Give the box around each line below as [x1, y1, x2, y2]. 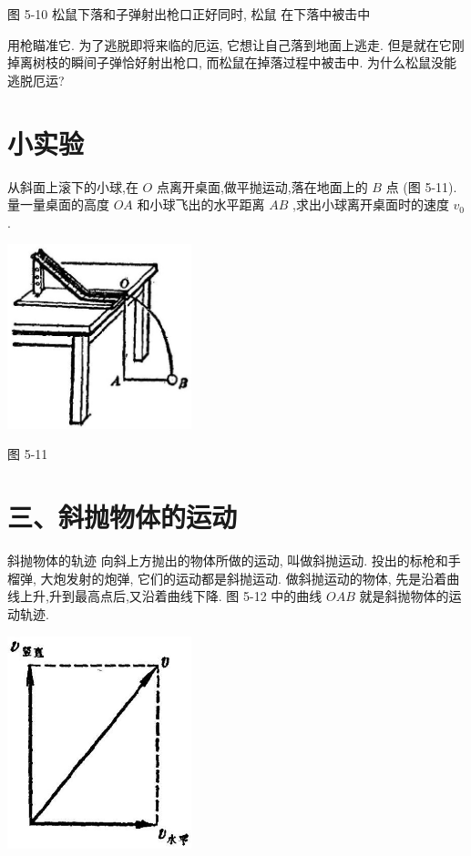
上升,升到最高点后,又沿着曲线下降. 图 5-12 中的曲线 [19, 586, 323, 606]
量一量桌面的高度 [7, 195, 109, 214]
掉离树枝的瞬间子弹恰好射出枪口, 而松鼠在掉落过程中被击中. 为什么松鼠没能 [7, 53, 457, 72]
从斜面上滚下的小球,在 [7, 177, 138, 196]
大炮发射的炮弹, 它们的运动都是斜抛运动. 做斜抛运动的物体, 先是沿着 [40, 568, 447, 587]
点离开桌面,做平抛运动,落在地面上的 [156, 177, 368, 196]
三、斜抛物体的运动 [7, 498, 238, 535]
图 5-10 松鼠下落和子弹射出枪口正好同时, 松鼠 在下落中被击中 [7, 5, 371, 23]
